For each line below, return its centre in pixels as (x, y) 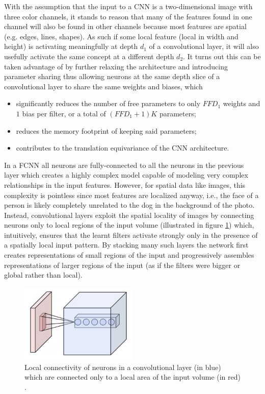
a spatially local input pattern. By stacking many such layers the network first (126, 245)
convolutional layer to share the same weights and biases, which (103, 86)
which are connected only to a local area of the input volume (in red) (133, 377)
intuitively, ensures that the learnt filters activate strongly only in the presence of (131, 235)
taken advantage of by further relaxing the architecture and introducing (116, 66)
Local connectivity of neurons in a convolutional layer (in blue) (123, 367)
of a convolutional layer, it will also (204, 46)
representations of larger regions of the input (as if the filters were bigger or (122, 265)
